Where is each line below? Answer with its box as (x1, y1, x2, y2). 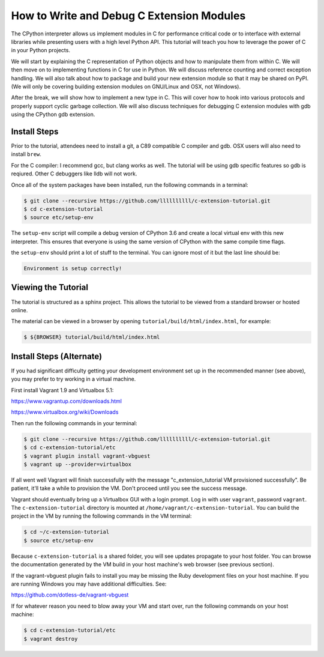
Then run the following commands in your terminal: (11, 419, 137, 426)
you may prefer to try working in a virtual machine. (11, 375, 136, 383)
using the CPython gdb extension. (11, 111, 95, 118)
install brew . (11, 151, 42, 158)
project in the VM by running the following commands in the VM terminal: (11, 512, 192, 519)
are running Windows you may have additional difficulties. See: (11, 580, 167, 587)
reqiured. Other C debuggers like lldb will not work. (11, 170, 137, 177)
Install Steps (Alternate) (11, 351, 102, 362)
